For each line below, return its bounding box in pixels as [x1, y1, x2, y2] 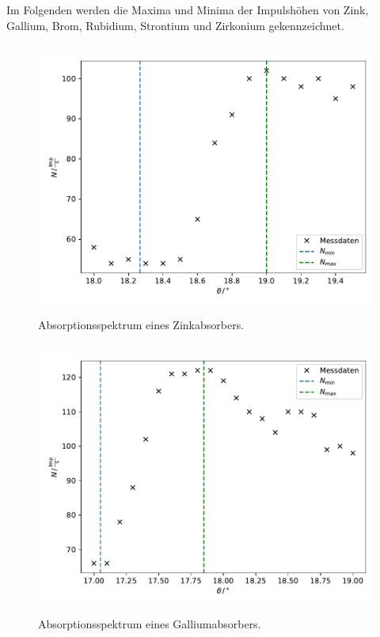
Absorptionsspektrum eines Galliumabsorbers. [38, 616, 261, 632]
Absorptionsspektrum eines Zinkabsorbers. [38, 316, 245, 332]
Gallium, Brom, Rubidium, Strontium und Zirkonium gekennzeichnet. [6, 17, 344, 33]
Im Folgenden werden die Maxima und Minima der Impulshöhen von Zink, [6, 2, 369, 17]
